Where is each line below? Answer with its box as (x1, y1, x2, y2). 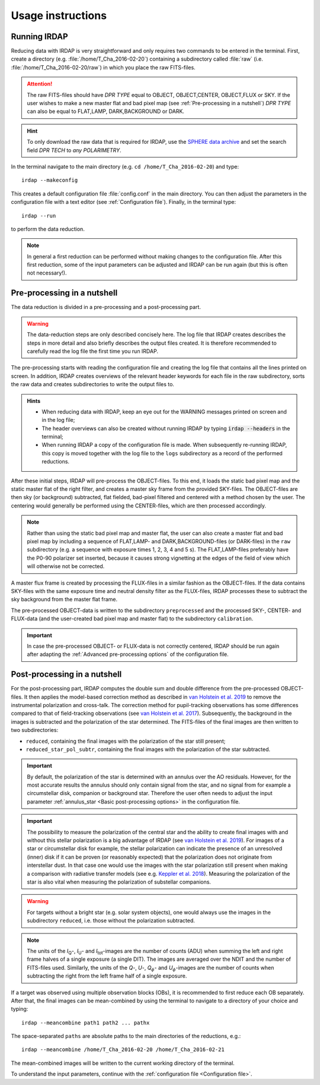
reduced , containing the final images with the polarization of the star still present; (25, 737, 226, 745)
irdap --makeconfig (21, 177, 78, 184)
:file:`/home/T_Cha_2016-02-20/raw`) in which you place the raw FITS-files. (11, 64, 196, 71)
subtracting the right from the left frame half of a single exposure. (27, 972, 187, 980)
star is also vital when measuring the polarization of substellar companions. (27, 878, 212, 885)
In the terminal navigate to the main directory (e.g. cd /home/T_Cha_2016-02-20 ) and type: (11, 163, 239, 170)
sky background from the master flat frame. (11, 596, 118, 603)
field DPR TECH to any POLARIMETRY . (27, 146, 121, 154)
